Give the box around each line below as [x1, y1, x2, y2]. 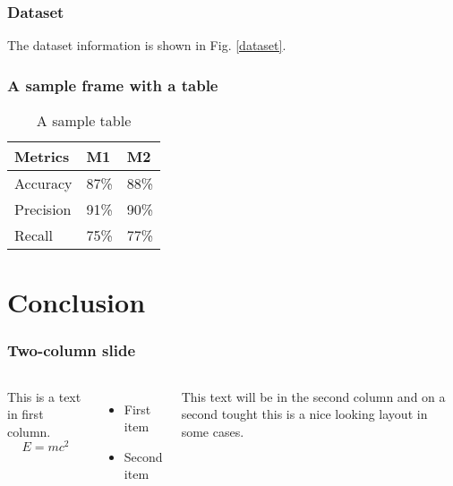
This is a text [7, 387, 81, 405]
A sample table [36, 110, 132, 132]
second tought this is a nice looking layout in [181, 405, 428, 423]
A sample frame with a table [7, 73, 218, 96]
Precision [14, 199, 72, 220]
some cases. [181, 422, 244, 440]
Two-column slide [7, 339, 136, 362]
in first [7, 405, 44, 423]
